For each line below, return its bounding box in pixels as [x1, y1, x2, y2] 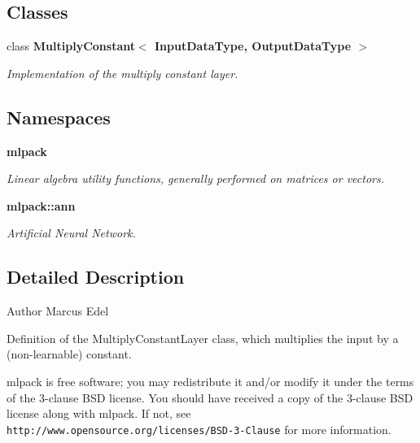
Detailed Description [7, 264, 185, 289]
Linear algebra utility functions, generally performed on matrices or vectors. [7, 170, 385, 187]
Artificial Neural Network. [7, 224, 136, 241]
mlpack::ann [7, 197, 76, 214]
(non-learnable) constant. [7, 345, 132, 363]
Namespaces [7, 104, 111, 129]
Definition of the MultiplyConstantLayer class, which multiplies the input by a [7, 329, 399, 346]
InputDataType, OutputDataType [155, 37, 352, 54]
